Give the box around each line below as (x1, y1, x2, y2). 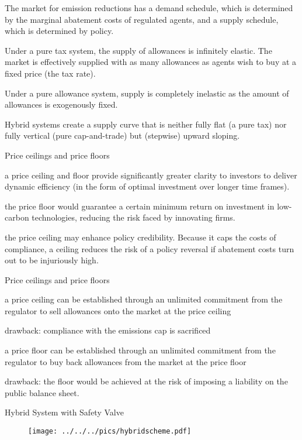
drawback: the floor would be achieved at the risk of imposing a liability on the (5, 375, 288, 387)
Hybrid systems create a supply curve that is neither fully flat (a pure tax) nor (5, 118, 287, 130)
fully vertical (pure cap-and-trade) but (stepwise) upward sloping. (5, 129, 240, 142)
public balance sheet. (5, 386, 79, 398)
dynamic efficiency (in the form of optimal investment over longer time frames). (5, 180, 290, 192)
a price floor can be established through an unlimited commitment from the (5, 344, 276, 356)
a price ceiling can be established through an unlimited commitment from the (5, 293, 283, 305)
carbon (5, 211, 29, 224)
